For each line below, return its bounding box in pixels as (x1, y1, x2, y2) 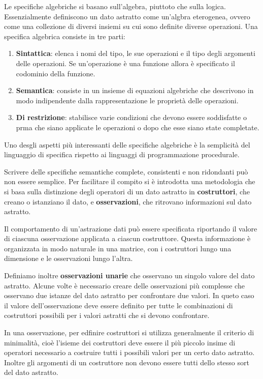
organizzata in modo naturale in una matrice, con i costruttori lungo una (4, 243, 232, 253)
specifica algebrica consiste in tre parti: (4, 31, 125, 41)
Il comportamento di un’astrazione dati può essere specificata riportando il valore (4, 223, 257, 234)
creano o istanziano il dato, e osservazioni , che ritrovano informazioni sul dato (4, 196, 252, 207)
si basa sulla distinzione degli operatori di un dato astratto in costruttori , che (4, 186, 250, 196)
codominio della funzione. (16, 68, 95, 78)
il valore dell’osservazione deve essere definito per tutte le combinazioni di (4, 300, 233, 310)
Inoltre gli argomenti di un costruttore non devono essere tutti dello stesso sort (4, 357, 249, 367)
